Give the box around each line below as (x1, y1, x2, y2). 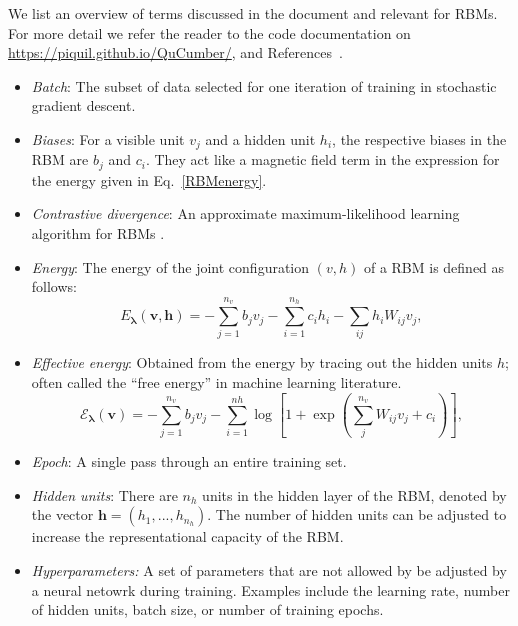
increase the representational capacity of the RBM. (31, 526, 344, 547)
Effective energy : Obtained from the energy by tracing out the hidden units (31, 352, 493, 373)
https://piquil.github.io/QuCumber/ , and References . (8, 42, 343, 63)
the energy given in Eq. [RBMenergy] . (31, 169, 267, 190)
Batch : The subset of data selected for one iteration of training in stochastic (31, 75, 497, 96)
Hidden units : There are (31, 484, 178, 505)
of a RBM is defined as (363, 256, 505, 277)
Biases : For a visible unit (31, 128, 185, 149)
